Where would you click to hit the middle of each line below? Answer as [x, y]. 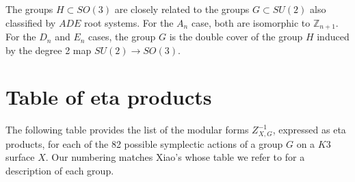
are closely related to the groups [182, 9]
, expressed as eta [309, 130]
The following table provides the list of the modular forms [127, 130]
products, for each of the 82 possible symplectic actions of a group [144, 143]
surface [20, 157]
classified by [31, 22]
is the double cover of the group [236, 37]
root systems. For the [129, 22]
